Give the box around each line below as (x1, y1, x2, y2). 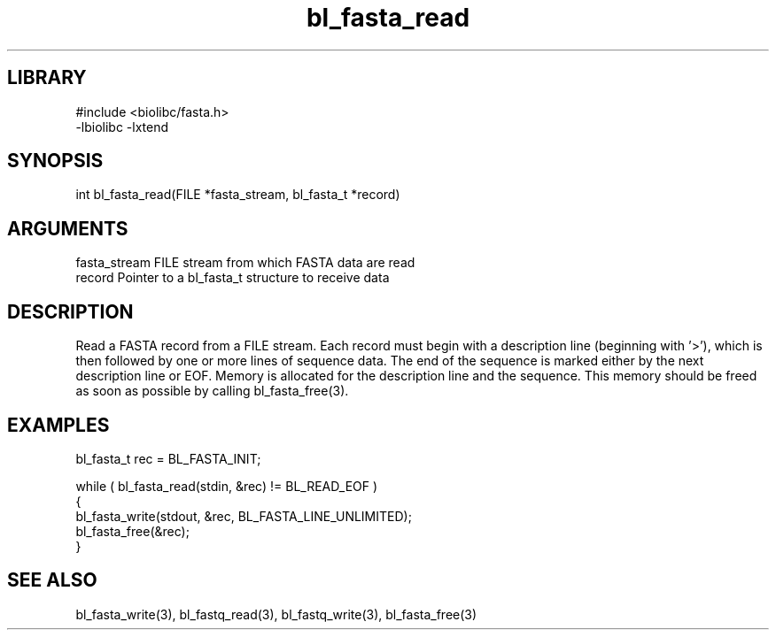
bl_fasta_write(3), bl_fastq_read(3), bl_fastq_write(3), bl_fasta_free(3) (75, 606, 477, 622)
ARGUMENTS (7, 217, 128, 240)
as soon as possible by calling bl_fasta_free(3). (75, 383, 349, 399)
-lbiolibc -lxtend (75, 119, 169, 134)
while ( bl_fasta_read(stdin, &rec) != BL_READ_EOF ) (75, 478, 378, 494)
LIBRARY (7, 66, 87, 89)
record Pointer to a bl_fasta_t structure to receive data (75, 270, 390, 286)
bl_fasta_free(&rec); (75, 523, 190, 539)
